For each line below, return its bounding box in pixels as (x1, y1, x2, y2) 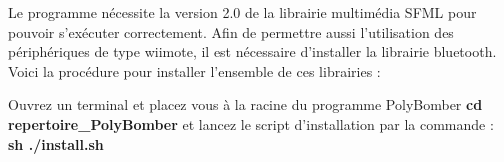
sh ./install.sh (8, 133, 104, 154)
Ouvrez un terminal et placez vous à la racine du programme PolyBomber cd (8, 94, 483, 115)
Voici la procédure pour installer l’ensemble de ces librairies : (8, 60, 381, 81)
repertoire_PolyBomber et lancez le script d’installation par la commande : (8, 113, 494, 134)
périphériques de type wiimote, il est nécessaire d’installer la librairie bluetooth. (8, 41, 497, 62)
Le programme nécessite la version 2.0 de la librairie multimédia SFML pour (8, 2, 477, 22)
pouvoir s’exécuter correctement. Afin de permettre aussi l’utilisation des (8, 21, 454, 42)
